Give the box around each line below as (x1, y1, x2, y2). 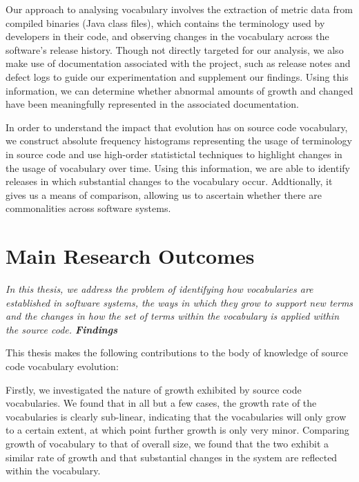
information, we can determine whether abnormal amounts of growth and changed (6, 83, 353, 97)
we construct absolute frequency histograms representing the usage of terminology (6, 133, 352, 148)
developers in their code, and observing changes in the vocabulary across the (6, 29, 329, 44)
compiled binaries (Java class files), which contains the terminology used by (6, 15, 325, 30)
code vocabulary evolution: (6, 359, 119, 373)
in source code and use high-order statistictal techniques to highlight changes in (6, 146, 342, 161)
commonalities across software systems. (6, 201, 171, 215)
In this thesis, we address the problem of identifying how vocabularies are (6, 282, 313, 296)
